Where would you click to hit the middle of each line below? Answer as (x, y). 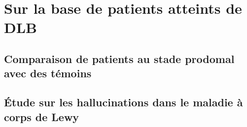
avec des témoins (48, 73)
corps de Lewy (42, 116)
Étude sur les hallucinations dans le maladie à (123, 102)
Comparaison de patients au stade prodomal (119, 58)
